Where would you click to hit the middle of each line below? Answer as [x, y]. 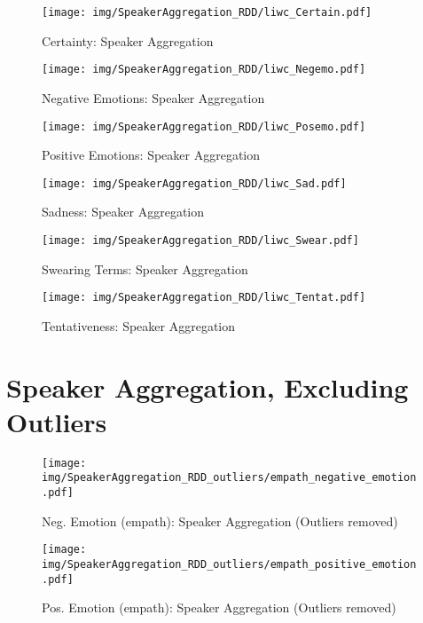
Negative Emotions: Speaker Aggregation [153, 97]
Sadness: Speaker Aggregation [123, 212]
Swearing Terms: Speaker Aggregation [145, 268]
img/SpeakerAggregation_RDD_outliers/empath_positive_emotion [229, 565]
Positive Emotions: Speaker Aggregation [151, 155]
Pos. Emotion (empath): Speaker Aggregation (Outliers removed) [219, 607]
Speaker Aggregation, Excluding [208, 386]
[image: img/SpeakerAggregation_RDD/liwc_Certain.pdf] [207, 12]
